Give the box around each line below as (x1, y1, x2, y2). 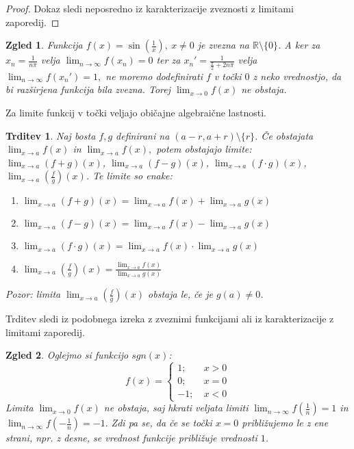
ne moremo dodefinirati (105, 68, 203, 83)
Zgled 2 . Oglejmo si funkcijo (5, 348, 129, 362)
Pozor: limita (5, 287, 61, 301)
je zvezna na (197, 38, 249, 52)
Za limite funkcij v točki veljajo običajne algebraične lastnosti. (5, 105, 266, 119)
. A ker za (277, 38, 320, 52)
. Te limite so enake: (86, 168, 173, 183)
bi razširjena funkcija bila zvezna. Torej (5, 82, 171, 97)
